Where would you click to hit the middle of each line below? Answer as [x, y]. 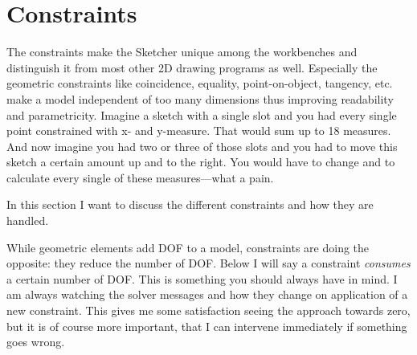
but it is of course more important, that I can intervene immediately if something [207, 326]
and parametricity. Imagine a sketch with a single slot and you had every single [202, 114]
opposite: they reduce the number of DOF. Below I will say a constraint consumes [208, 263]
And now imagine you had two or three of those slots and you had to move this [202, 146]
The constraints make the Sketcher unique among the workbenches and [182, 52]
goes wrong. [36, 342]
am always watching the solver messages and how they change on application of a [207, 294]
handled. [28, 220]
